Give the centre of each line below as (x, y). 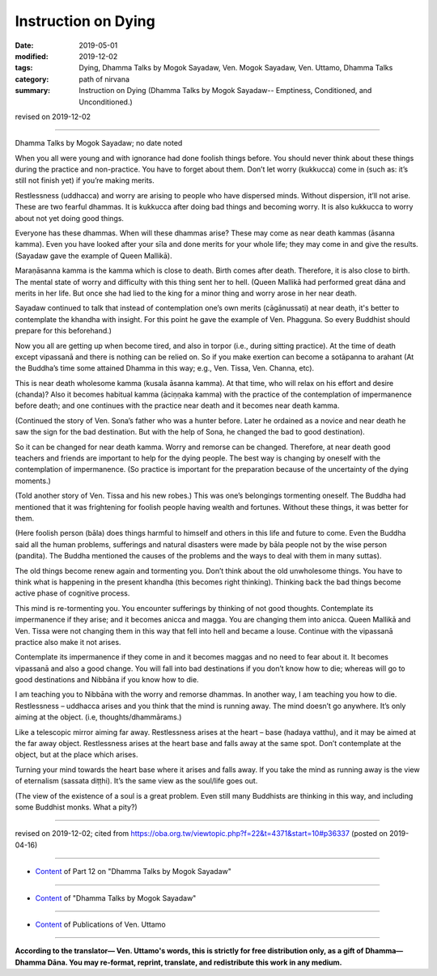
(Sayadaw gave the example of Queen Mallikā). (94, 256)
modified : (32, 56)
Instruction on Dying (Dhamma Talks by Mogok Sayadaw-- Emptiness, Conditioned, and (225, 91)
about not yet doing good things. (70, 218)
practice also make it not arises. (68, 642)
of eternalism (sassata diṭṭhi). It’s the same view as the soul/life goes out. (136, 781)
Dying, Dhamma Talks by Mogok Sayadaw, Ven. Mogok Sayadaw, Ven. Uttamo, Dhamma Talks (236, 68)
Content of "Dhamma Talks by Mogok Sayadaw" (116, 897)
